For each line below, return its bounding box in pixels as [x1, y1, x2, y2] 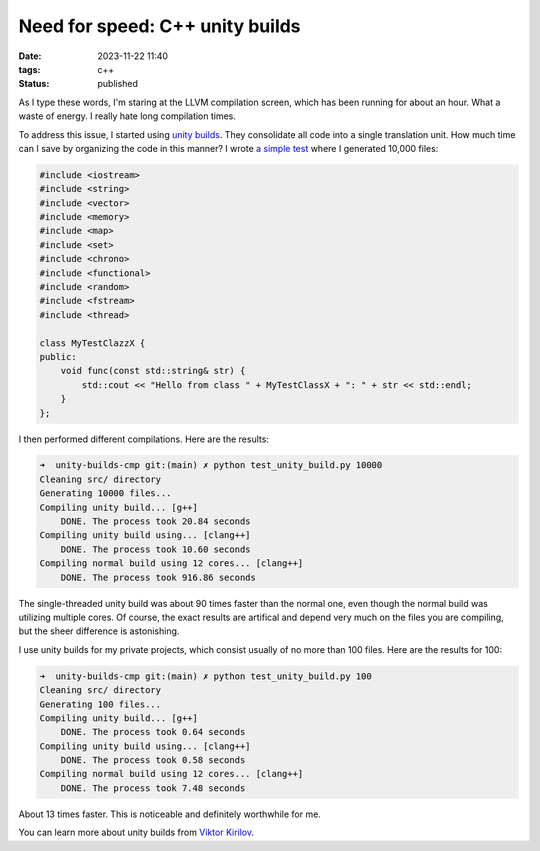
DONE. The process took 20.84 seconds [60, 516, 251, 527]
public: [39, 351, 77, 362]
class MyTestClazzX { [39, 337, 146, 349]
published [97, 78, 139, 90]
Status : [18, 78, 50, 90]
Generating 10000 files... [39, 488, 172, 499]
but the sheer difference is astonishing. [18, 625, 180, 637]
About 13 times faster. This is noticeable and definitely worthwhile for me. [18, 808, 322, 820]
